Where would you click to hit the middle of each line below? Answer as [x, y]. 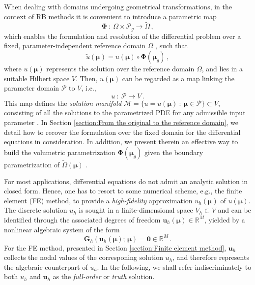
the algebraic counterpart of [46, 267]
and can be [234, 210]
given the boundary [174, 152]
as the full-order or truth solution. [104, 276]
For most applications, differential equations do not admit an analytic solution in [126, 181]
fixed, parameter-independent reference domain [75, 46]
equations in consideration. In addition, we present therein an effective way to [121, 142]
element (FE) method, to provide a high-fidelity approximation [98, 200]
